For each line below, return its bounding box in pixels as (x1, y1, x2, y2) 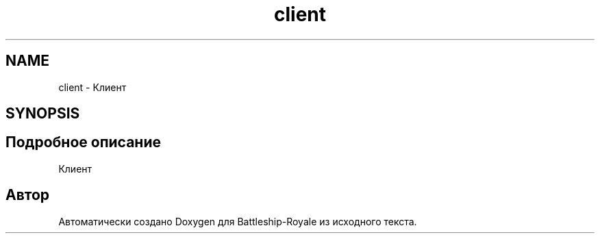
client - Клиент (58, 81, 127, 93)
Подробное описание (5, 134, 161, 151)
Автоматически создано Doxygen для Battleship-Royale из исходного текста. (58, 215, 417, 227)
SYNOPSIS (5, 105, 80, 123)
